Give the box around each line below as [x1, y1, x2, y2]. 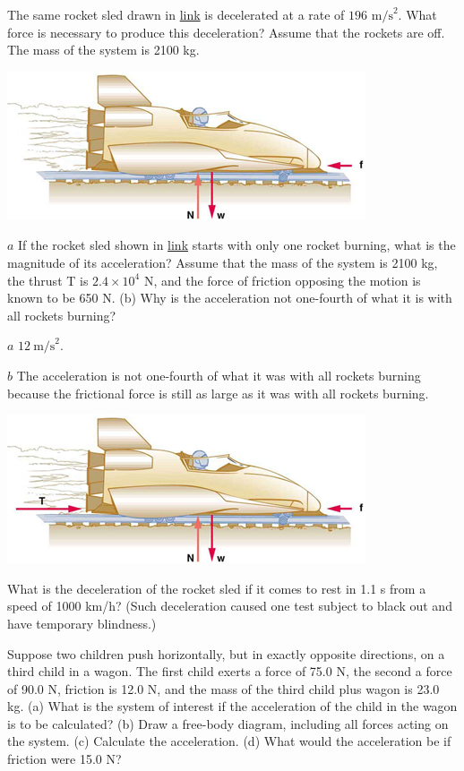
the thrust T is [7, 270, 89, 289]
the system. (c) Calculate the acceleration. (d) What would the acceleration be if [7, 732, 451, 750]
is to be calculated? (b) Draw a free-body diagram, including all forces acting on [7, 714, 449, 732]
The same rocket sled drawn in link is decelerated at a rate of [7, 5, 345, 23]
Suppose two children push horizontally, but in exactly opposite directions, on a [7, 644, 445, 663]
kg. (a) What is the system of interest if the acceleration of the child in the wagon [7, 697, 458, 715]
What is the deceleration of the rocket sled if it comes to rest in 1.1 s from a [7, 578, 426, 597]
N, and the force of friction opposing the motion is [143, 270, 421, 289]
